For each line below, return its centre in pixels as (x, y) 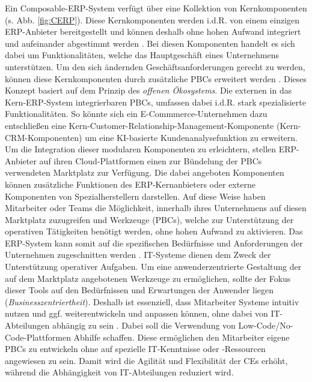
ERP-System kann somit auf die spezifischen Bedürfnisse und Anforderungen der (154, 243)
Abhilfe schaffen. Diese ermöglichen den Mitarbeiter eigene (182, 337)
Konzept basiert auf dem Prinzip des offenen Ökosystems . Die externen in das (148, 90)
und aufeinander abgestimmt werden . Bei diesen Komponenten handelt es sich (150, 43)
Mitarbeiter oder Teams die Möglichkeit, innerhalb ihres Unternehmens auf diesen (156, 208)
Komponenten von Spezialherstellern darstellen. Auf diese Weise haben (135, 196)
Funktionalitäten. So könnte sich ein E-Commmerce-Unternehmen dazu (136, 114)
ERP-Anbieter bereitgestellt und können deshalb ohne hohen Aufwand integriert (153, 31)
